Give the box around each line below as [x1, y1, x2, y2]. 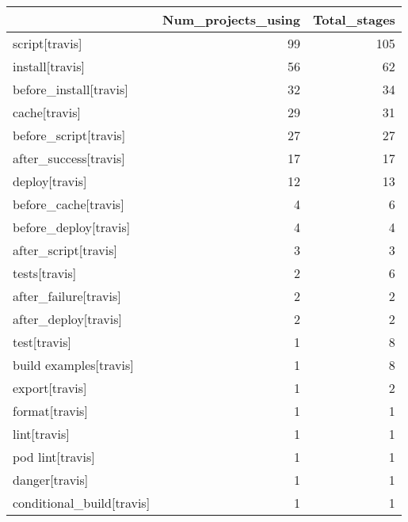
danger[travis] [13, 471, 89, 489]
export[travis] [13, 379, 87, 397]
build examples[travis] [13, 356, 134, 374]
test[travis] [13, 333, 72, 351]
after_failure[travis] [13, 287, 121, 305]
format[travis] [13, 402, 88, 420]
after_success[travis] [13, 149, 125, 167]
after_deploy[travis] [13, 310, 122, 328]
